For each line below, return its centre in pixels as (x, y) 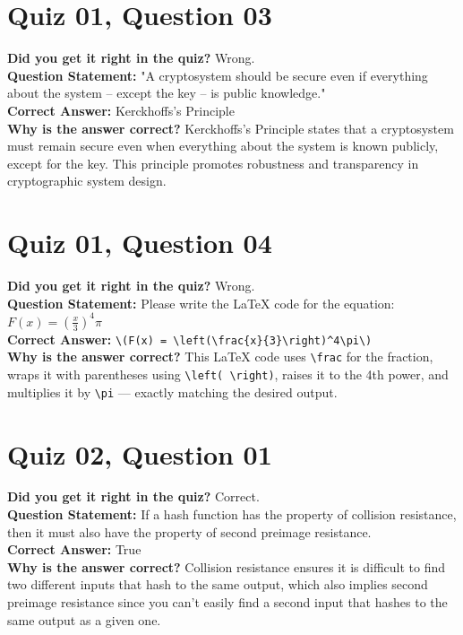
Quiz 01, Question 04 (140, 243)
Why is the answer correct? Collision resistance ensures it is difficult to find (227, 566)
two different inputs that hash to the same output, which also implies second (218, 584)
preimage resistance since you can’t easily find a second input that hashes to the (227, 602)
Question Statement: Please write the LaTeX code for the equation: (201, 303)
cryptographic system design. (87, 181)
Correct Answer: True (74, 549)
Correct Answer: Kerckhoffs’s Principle (121, 110)
